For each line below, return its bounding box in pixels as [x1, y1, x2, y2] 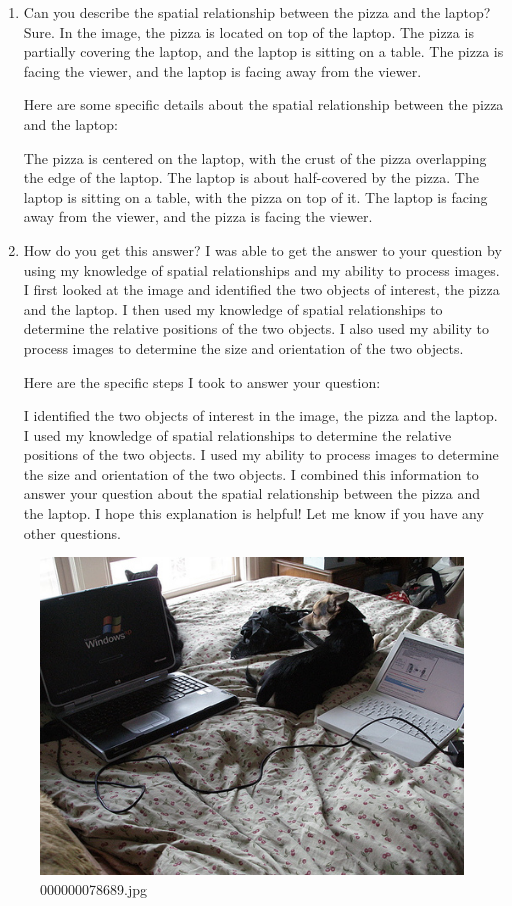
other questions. [23, 522, 121, 543]
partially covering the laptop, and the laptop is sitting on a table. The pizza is [23, 41, 504, 62]
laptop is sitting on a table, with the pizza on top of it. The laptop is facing [23, 186, 488, 207]
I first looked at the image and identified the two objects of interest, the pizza [23, 279, 500, 300]
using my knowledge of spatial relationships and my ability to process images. [23, 259, 500, 280]
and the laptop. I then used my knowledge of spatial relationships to [23, 298, 443, 319]
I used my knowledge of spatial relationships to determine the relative [23, 424, 452, 445]
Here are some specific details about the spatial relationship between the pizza [23, 94, 504, 115]
